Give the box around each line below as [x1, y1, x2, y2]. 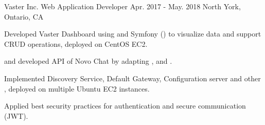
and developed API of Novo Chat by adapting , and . [4, 56, 172, 66]
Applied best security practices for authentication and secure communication [4, 100, 246, 111]
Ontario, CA [4, 11, 44, 22]
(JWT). [4, 110, 28, 121]
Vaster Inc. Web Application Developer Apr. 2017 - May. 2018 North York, [4, 1, 241, 11]
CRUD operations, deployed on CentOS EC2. [4, 38, 148, 49]
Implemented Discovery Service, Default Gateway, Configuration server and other [4, 73, 261, 83]
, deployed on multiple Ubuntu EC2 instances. [4, 83, 150, 94]
